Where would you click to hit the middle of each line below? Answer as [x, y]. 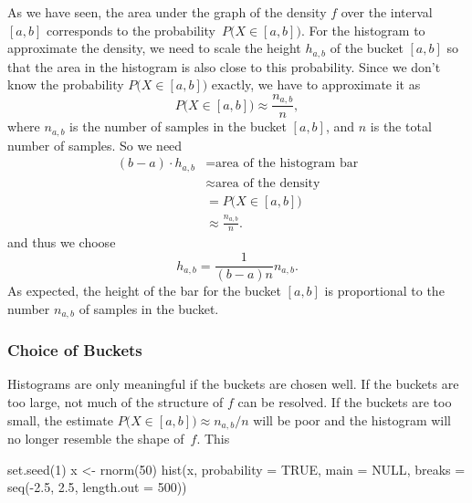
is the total [401, 126]
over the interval [387, 12]
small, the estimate [61, 419]
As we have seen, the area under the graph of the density [167, 12]
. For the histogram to [363, 30]
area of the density [268, 183]
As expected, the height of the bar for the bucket [144, 291]
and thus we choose [62, 242]
